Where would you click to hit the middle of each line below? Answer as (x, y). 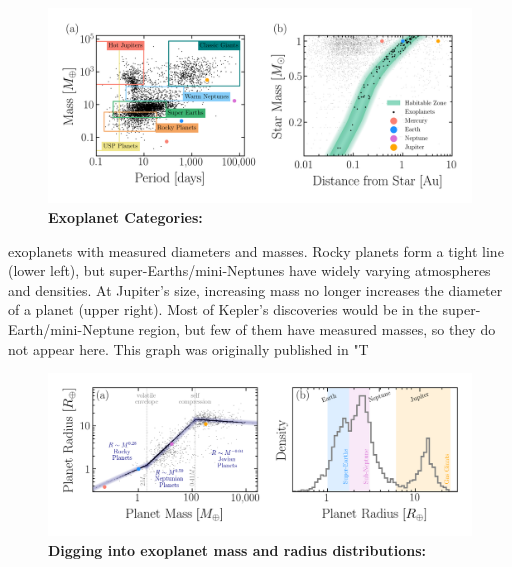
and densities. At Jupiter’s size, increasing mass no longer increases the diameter (255, 289)
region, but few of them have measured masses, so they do (317, 329)
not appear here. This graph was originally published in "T (188, 348)
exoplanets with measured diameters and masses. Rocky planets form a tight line (256, 250)
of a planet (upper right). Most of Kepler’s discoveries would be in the (223, 309)
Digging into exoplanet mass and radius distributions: (237, 549)
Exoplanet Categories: (125, 217)
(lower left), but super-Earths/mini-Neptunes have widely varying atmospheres (249, 270)
